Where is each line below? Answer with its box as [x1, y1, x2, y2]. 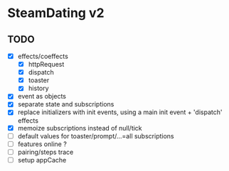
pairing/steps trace [17, 148, 74, 156]
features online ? [17, 140, 68, 148]
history [28, 84, 49, 93]
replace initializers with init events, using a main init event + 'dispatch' [17, 108, 223, 116]
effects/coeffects [17, 52, 69, 60]
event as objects [17, 92, 66, 101]
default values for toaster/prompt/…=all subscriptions [17, 131, 174, 140]
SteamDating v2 [7, 5, 105, 21]
